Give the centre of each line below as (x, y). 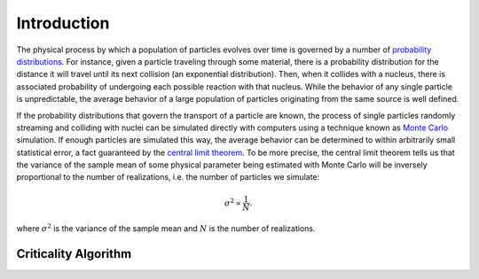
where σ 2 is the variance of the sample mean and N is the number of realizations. (166, 228)
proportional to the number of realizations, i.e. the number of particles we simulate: (168, 177)
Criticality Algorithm (74, 254)
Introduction (63, 23)
